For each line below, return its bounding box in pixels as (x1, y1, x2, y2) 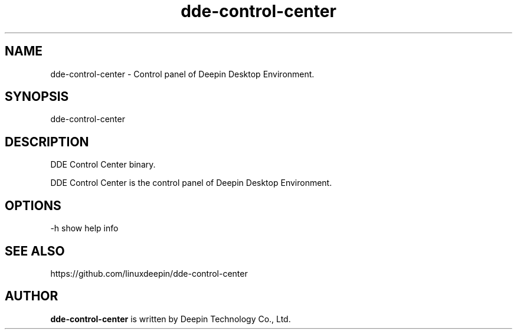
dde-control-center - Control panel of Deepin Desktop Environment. (50, 68, 315, 79)
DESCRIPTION (5, 134, 89, 149)
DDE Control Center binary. (50, 159, 156, 170)
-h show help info (50, 223, 119, 234)
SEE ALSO (5, 243, 65, 258)
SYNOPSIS (5, 89, 69, 104)
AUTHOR (5, 289, 58, 304)
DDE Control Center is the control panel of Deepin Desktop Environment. (50, 178, 332, 188)
